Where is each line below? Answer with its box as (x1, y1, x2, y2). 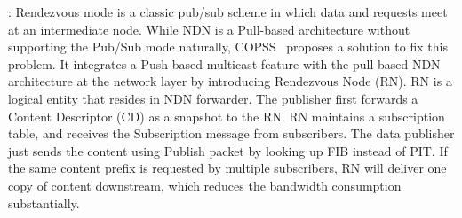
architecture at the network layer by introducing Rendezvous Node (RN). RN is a (8, 72, 452, 90)
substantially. (8, 193, 80, 212)
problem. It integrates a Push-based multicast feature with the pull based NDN (8, 54, 441, 73)
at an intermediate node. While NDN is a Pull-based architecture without (8, 19, 410, 38)
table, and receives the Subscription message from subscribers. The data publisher (8, 124, 455, 143)
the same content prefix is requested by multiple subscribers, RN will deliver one (8, 159, 447, 177)
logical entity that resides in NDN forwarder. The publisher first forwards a (8, 89, 418, 107)
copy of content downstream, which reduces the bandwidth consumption (8, 175, 402, 194)
